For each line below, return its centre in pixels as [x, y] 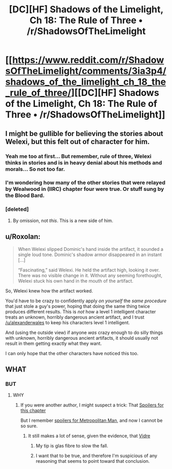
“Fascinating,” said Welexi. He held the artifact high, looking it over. [89, 270]
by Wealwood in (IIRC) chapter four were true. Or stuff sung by [85, 189]
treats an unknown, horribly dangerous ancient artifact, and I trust [75, 317]
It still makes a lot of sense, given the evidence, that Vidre [89, 436]
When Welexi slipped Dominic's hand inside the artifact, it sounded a [90, 249]
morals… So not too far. [35, 169]
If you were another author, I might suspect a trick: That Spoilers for [92, 405]
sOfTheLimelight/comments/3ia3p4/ [86, 71]
